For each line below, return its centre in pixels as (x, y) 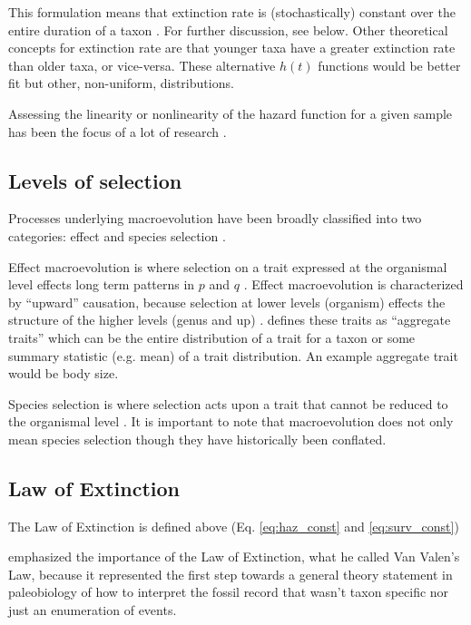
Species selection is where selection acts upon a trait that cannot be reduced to (228, 403)
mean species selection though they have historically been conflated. (197, 439)
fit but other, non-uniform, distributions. (121, 83)
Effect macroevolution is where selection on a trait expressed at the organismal (228, 266)
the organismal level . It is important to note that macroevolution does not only (231, 421)
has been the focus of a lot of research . (118, 131)
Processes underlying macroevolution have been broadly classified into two (215, 218)
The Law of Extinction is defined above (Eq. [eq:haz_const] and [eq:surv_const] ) (234, 526)
